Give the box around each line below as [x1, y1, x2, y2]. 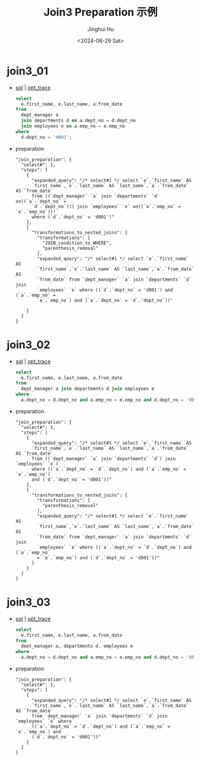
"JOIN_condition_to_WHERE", [42, 240, 112, 246]
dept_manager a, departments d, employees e [21, 643, 133, 650]
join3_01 [7, 64, 48, 77]
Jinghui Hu [87, 25, 114, 33]
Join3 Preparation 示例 [43, 5, 158, 19]
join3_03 [7, 595, 51, 609]
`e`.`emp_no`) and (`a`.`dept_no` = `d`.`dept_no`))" [37, 297, 173, 303]
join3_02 [7, 338, 51, 352]
